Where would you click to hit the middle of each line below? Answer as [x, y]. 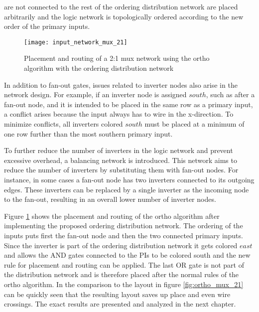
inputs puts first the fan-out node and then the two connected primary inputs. [124, 235]
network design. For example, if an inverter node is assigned [95, 94]
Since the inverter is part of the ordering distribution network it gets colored [121, 245]
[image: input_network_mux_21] [76, 42]
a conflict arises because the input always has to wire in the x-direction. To [119, 114]
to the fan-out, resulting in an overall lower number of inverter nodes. [110, 199]
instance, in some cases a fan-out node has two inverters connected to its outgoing [129, 179]
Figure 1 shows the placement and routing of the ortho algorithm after [112, 216]
